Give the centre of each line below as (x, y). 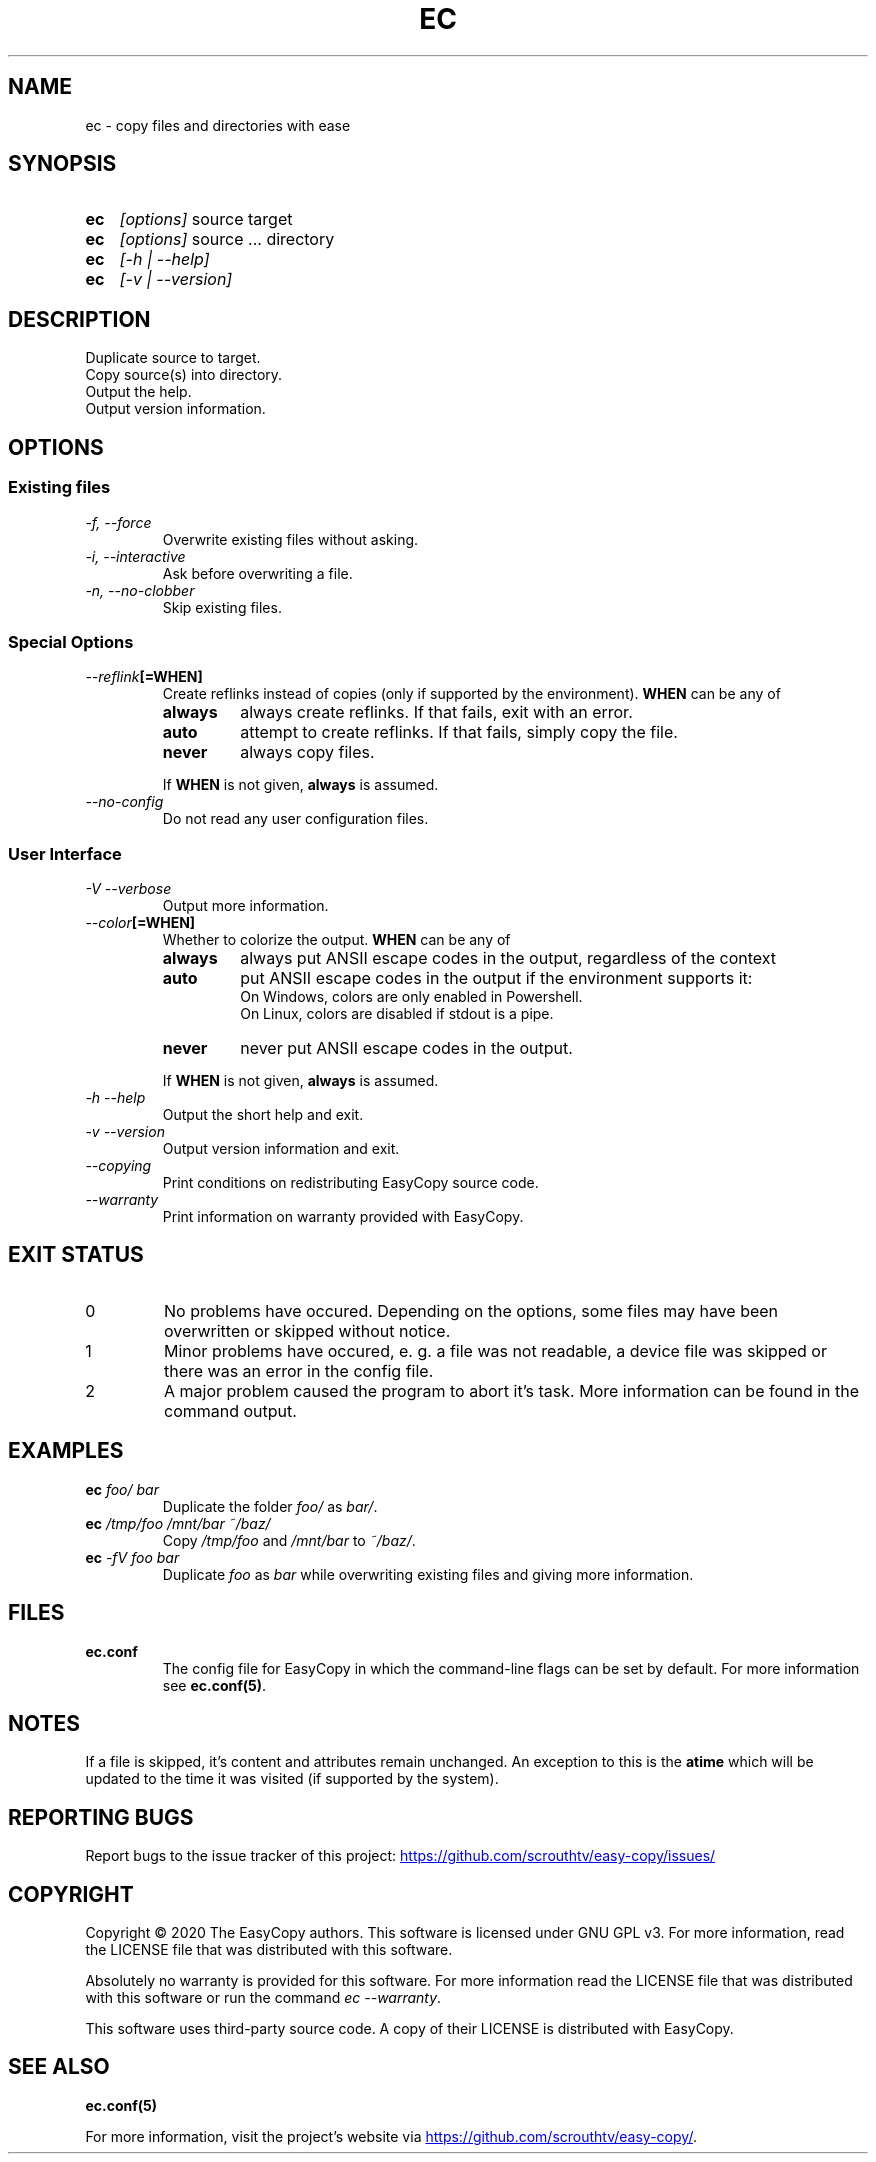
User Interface (65, 853)
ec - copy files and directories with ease (218, 125)
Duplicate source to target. (173, 358)
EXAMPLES (66, 1451)
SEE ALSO (59, 2067)
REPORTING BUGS (101, 1817)
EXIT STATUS (76, 1255)
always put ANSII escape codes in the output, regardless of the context (508, 958)
